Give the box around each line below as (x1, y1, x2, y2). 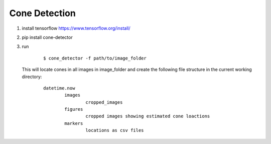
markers (64, 120, 83, 126)
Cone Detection (9, 8, 76, 19)
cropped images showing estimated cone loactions (85, 113, 210, 119)
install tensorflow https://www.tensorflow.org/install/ (22, 25, 130, 31)
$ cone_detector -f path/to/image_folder (43, 55, 147, 61)
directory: (22, 74, 42, 80)
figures (64, 106, 83, 112)
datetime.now (43, 85, 75, 91)
